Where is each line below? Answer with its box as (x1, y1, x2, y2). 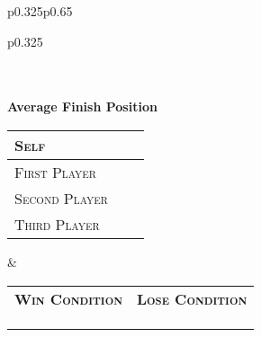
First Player (14, 161, 96, 182)
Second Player (14, 187, 108, 208)
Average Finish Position (7, 97, 157, 116)
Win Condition (14, 288, 123, 309)
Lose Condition (137, 288, 247, 309)
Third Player (14, 213, 100, 235)
